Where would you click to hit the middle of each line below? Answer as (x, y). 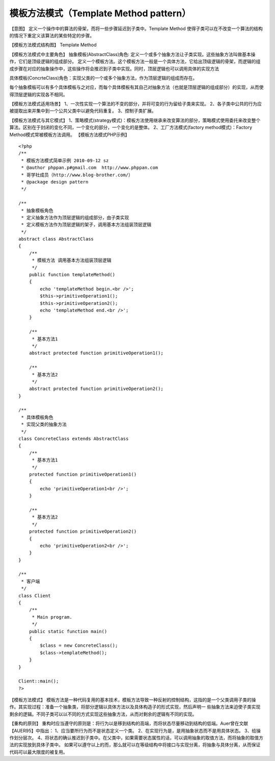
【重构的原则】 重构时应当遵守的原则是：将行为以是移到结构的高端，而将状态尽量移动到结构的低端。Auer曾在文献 (129, 723)
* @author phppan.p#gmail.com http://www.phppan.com (90, 168)
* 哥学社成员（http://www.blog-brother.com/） (77, 175)
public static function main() (68, 631)
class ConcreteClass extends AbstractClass (74, 439)
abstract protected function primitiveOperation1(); (96, 353)
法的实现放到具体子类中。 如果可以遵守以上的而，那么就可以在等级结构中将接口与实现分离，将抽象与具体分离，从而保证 (135, 745)
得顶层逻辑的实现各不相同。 (38, 94)
